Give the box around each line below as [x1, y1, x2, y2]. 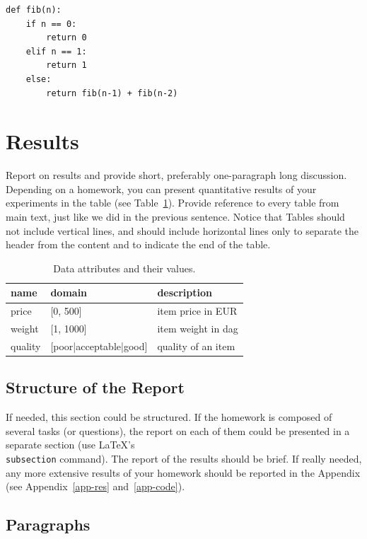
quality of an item [157, 338, 235, 353]
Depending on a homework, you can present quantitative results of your [6, 181, 317, 196]
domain [50, 285, 88, 300]
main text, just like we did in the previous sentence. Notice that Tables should [6, 209, 345, 224]
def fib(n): [6, 5, 62, 15]
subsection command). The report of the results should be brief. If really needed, [6, 451, 362, 466]
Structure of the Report [6, 376, 185, 398]
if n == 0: [25, 18, 77, 29]
